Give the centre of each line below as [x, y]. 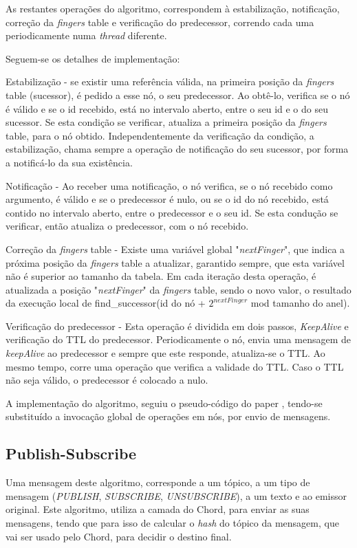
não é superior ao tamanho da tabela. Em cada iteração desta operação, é [161, 276]
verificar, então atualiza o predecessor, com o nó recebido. [127, 226]
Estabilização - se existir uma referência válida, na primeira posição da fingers [170, 81]
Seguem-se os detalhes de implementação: [93, 58]
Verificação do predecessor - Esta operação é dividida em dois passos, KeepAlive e [177, 326]
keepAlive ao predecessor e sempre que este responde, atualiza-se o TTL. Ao [165, 353]
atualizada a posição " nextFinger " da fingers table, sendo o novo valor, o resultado [178, 289]
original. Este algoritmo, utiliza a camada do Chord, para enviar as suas [158, 509]
